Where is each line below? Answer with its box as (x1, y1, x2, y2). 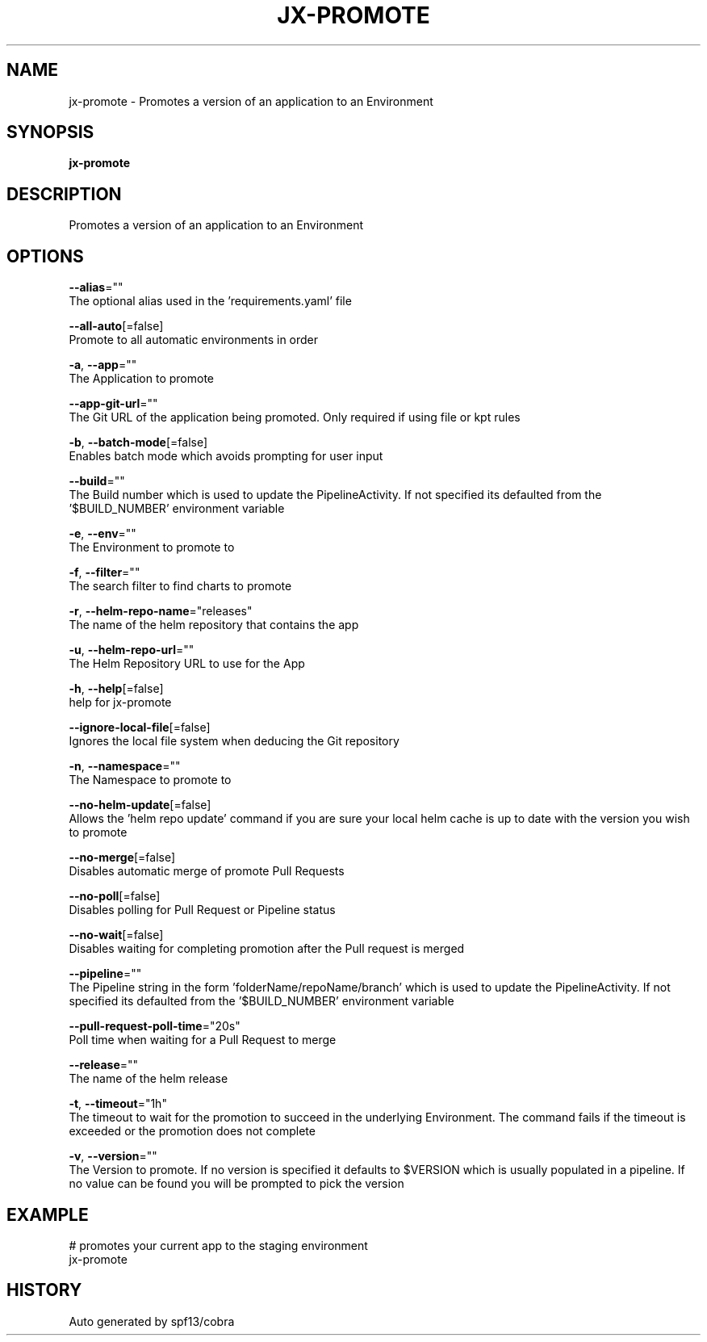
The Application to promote (69, 371, 215, 386)
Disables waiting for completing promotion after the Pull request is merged (69, 941, 465, 956)
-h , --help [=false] (69, 681, 164, 696)
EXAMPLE (6, 1204, 89, 1225)
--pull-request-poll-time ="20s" (69, 1019, 241, 1034)
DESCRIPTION (6, 183, 122, 204)
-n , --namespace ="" (69, 759, 181, 774)
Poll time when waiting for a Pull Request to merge (69, 1033, 337, 1047)
